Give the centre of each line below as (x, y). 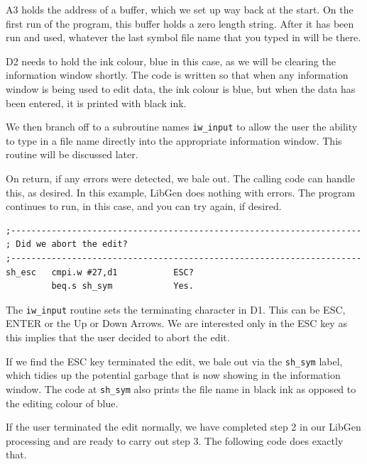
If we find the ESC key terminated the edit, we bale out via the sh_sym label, (174, 361)
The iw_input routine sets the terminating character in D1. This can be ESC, (176, 309)
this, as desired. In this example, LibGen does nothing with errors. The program (181, 192)
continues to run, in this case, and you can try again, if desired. (144, 206)
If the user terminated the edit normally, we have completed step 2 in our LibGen (183, 427)
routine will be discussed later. (72, 154)
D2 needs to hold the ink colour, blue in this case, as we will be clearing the (171, 61)
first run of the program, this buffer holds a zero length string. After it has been (180, 23)
